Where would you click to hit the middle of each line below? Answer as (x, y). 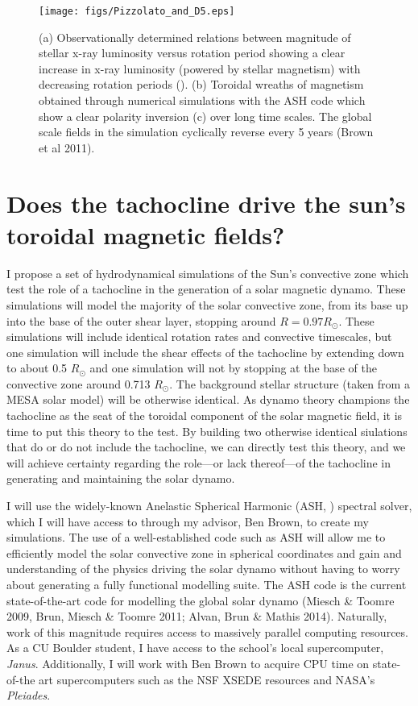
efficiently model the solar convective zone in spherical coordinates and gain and (204, 552)
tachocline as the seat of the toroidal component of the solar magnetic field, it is (205, 415)
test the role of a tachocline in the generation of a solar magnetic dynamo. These (206, 289)
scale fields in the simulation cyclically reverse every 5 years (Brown (206, 132)
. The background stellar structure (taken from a (290, 383)
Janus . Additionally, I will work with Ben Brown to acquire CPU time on (188, 663)
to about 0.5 (37, 368)
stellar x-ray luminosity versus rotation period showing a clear (192, 53)
